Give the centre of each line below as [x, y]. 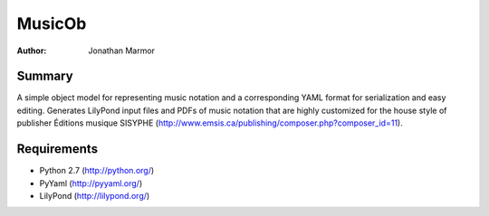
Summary [45, 76]
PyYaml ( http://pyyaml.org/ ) [91, 183]
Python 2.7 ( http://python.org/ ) [97, 171]
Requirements [58, 149]
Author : [32, 51]
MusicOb [52, 23]
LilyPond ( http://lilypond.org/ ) [95, 195]
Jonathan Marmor [122, 51]
